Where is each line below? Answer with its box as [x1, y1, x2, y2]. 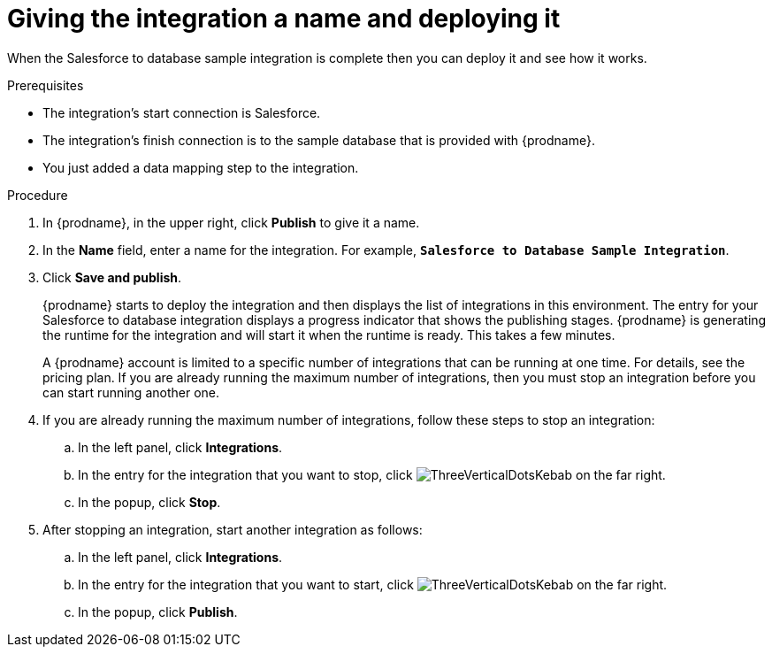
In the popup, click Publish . [78, 604, 238, 619]
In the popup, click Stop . [78, 494, 221, 510]
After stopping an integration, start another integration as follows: [42, 521, 423, 537]
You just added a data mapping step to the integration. [42, 159, 359, 175]
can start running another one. [42, 384, 220, 400]
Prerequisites [7, 77, 84, 93]
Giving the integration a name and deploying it [7, 4, 561, 34]
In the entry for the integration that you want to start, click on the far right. [78, 576, 668, 592]
